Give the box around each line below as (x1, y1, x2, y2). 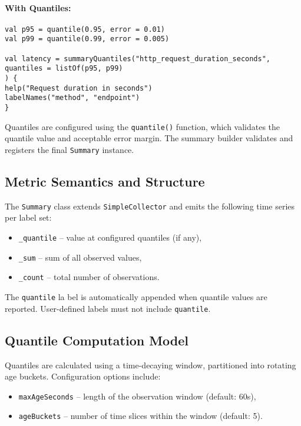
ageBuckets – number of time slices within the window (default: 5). (18, 410, 263, 422)
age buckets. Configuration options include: (5, 370, 161, 382)
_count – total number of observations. (18, 271, 160, 283)
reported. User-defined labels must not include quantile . (5, 302, 211, 314)
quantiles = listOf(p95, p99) (5, 64, 123, 73)
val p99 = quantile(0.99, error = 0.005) (5, 35, 170, 44)
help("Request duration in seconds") (5, 84, 153, 92)
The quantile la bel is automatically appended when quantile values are (5, 291, 267, 303)
